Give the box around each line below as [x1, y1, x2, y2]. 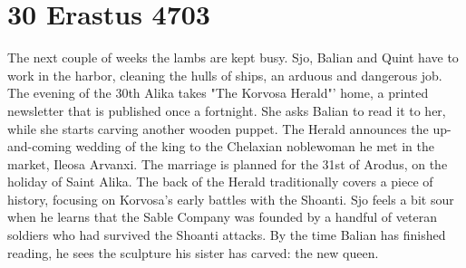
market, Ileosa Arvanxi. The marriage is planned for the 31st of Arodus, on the [7, 154, 448, 173]
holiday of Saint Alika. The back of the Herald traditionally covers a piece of [7, 172, 433, 191]
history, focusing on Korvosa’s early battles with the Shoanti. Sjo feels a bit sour [7, 189, 454, 208]
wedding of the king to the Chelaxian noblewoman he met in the [75, 137, 434, 156]
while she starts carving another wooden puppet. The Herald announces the [7, 119, 429, 138]
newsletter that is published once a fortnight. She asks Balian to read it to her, [7, 100, 446, 120]
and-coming [7, 137, 72, 156]
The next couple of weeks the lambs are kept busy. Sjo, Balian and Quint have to [7, 48, 459, 67]
